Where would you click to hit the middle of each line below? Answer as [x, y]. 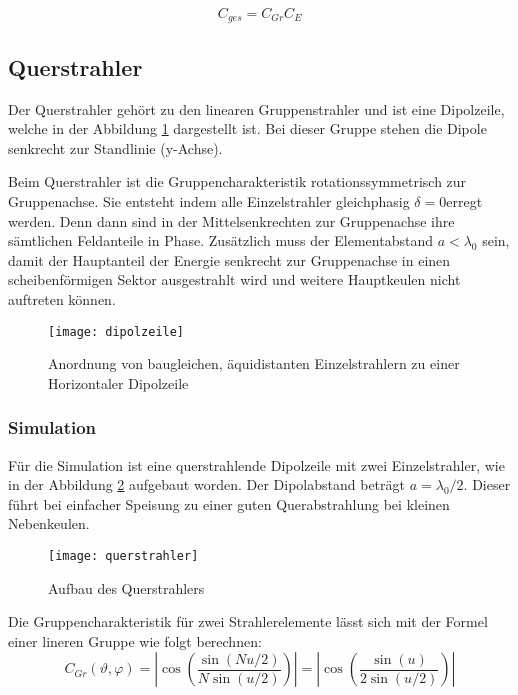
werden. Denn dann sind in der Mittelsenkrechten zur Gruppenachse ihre [231, 220]
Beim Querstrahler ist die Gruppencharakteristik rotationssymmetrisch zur [237, 181]
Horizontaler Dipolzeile [118, 382]
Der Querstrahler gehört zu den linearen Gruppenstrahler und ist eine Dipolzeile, [256, 108]
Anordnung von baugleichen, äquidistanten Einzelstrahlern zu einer [254, 363]
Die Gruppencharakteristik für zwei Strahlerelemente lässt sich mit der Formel [248, 621]
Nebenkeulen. [49, 523]
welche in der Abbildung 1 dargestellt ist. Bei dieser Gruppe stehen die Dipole [247, 128]
